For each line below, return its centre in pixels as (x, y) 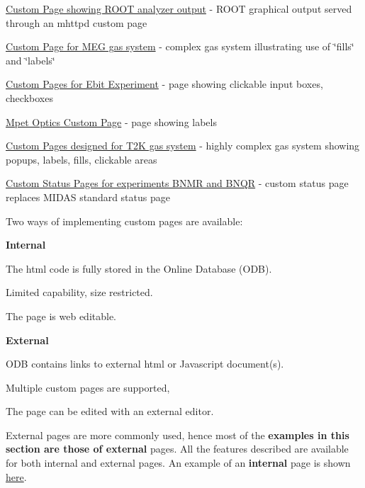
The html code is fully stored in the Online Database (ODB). (139, 268)
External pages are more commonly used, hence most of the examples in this (178, 435)
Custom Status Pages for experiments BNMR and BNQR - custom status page (177, 183)
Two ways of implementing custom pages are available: (124, 221)
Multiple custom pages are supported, (88, 387)
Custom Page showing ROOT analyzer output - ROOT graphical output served (179, 8)
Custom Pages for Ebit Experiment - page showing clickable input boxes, (164, 84)
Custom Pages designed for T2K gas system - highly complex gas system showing (183, 146)
